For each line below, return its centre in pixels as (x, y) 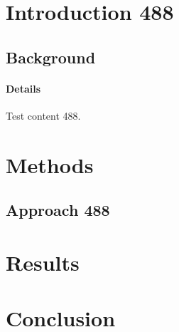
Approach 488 (58, 210)
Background (51, 57)
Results (43, 262)
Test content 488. (43, 115)
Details (23, 88)
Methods (50, 164)
